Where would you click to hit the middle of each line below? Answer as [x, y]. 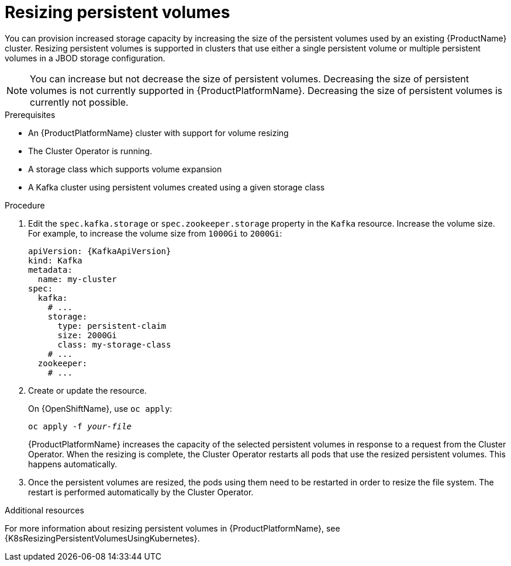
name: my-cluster [77, 279]
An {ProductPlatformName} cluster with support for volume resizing [158, 133]
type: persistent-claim [112, 326]
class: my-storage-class [114, 344]
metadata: [50, 270]
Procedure [25, 205]
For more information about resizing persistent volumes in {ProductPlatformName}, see [172, 528]
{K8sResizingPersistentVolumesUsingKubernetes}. [102, 538]
